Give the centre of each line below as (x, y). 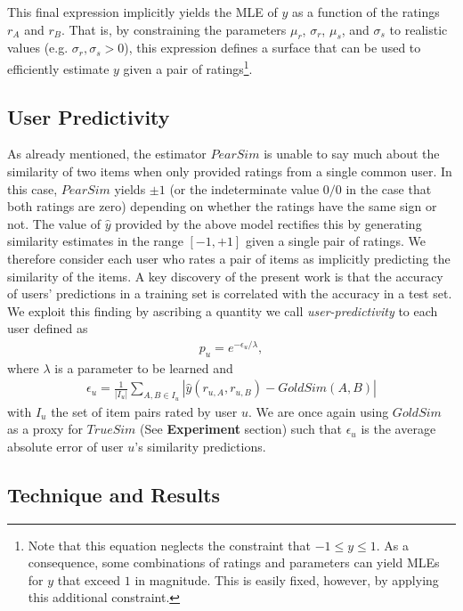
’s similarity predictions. (200, 446)
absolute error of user (65, 446)
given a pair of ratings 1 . (188, 67)
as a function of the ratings (366, 12)
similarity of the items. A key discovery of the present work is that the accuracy (225, 276)
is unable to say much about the (352, 154)
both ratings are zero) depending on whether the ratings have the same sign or (222, 206)
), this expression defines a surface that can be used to (272, 48)
